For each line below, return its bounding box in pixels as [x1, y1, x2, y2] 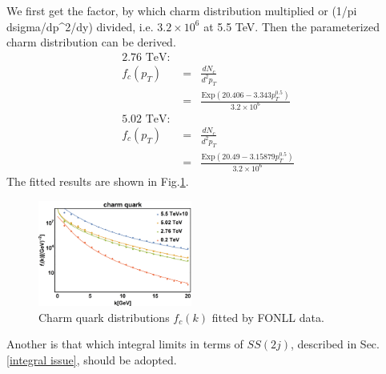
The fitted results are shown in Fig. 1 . [6, 173, 189, 189]
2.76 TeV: [122, 51, 171, 63]
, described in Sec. [291, 336, 380, 352]
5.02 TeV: [122, 113, 171, 125]
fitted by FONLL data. [211, 308, 324, 325]
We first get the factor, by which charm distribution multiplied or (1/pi [6, 2, 357, 18]
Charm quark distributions [38, 308, 170, 325]
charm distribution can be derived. [6, 34, 176, 50]
